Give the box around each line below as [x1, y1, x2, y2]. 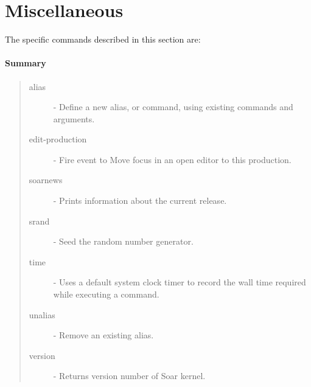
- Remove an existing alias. [53, 329, 154, 341]
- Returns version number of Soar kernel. [53, 369, 206, 382]
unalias [29, 308, 55, 321]
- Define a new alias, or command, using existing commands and [53, 100, 293, 113]
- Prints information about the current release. [53, 194, 227, 207]
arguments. [53, 112, 95, 125]
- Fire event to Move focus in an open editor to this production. [53, 153, 292, 166]
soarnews [29, 173, 63, 186]
